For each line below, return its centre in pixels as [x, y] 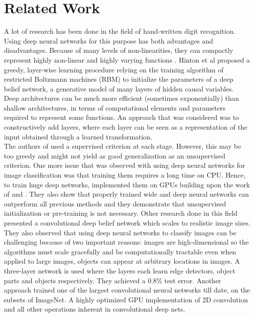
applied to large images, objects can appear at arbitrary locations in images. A [122, 261]
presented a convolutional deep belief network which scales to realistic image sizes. [127, 223]
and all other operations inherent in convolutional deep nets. [95, 309]
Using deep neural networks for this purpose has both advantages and [109, 40]
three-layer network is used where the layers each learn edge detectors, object [120, 270]
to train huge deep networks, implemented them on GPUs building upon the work [127, 184]
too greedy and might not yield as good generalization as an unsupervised [115, 155]
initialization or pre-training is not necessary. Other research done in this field [121, 213]
